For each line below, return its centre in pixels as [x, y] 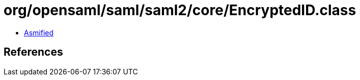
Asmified [39, 32]
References [33, 52]
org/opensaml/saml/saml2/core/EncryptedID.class [180, 10]
